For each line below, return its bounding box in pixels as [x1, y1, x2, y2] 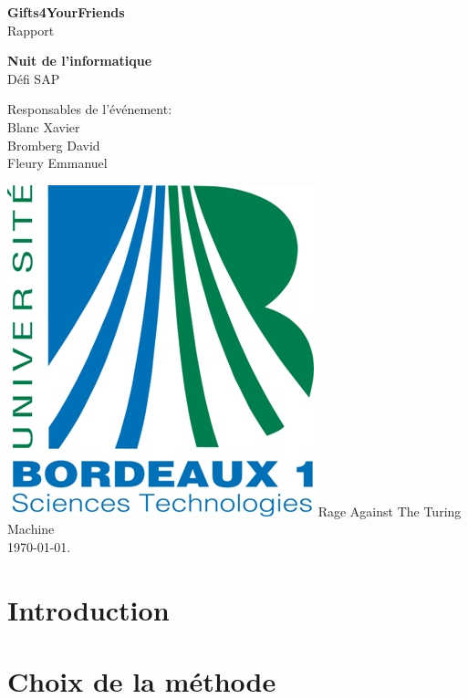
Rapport [7, 20, 55, 39]
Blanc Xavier [7, 117, 80, 136]
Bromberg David [7, 135, 100, 154]
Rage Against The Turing [317, 501, 462, 520]
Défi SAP [7, 68, 60, 88]
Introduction [7, 590, 170, 628]
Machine [7, 519, 55, 538]
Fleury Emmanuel [7, 153, 108, 172]
